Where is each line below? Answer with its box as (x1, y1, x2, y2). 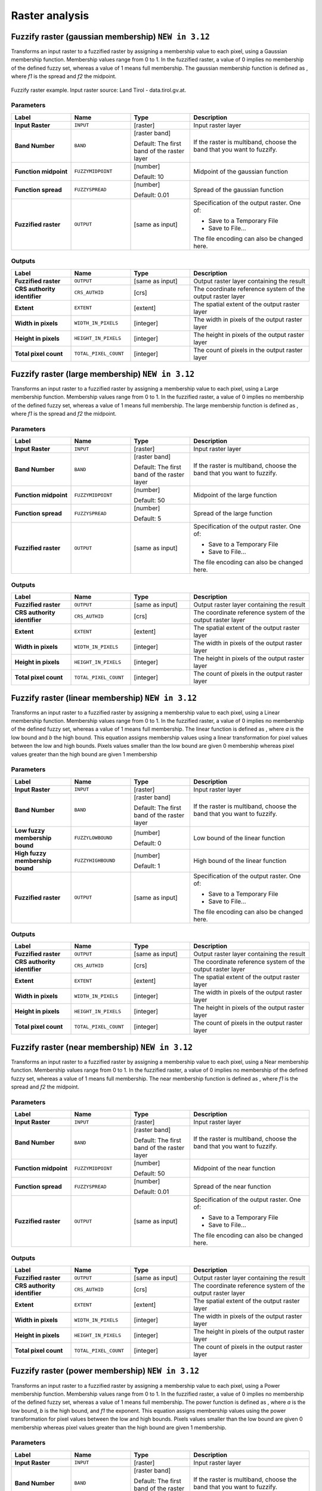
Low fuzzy (14, 826, 45, 834)
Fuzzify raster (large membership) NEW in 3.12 (11, 369, 195, 379)
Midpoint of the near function (193, 1164, 275, 1173)
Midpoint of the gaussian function (193, 167, 289, 175)
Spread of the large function (193, 509, 273, 518)
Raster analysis (11, 9, 89, 22)
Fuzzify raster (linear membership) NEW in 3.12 (11, 692, 197, 703)
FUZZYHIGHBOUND (74, 858, 116, 864)
